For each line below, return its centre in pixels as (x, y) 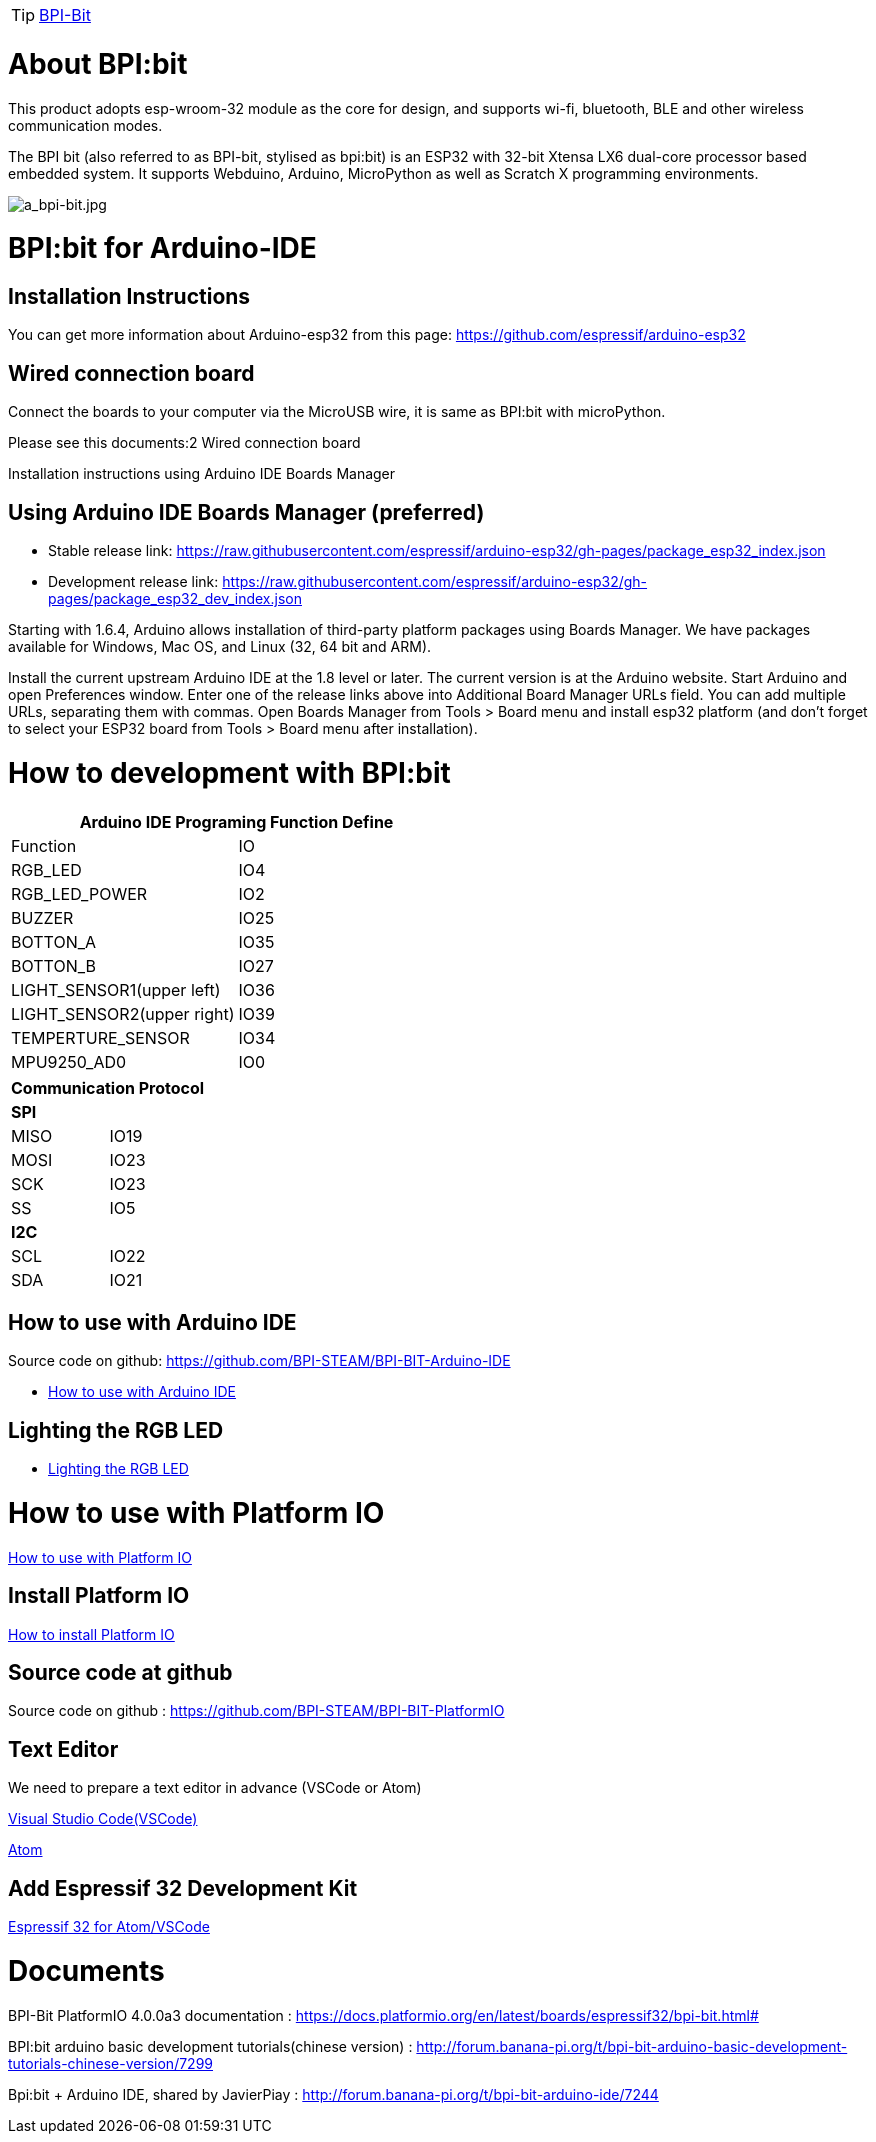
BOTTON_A (54, 941)
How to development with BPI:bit (229, 772)
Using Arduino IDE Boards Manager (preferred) (246, 512)
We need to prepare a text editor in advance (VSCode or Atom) (215, 1788)
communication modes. (85, 125)
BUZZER (42, 917)
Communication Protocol (108, 1087)
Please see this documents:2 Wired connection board (184, 443)
